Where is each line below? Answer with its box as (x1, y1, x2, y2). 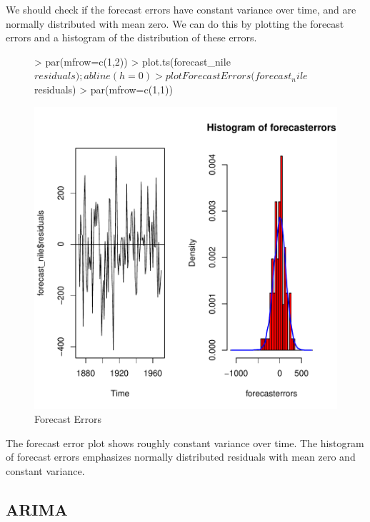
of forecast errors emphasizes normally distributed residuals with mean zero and (6, 449, 356, 464)
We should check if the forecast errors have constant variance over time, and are (6, 2, 356, 16)
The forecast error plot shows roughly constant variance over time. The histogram (6, 435, 364, 450)
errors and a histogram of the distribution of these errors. (6, 30, 257, 45)
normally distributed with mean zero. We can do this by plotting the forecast (6, 16, 344, 31)
